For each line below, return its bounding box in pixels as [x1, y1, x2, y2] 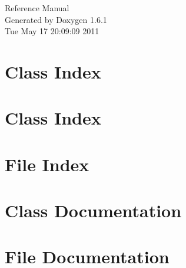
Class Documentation [5, 198, 182, 223]
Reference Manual [5, 2, 69, 14]
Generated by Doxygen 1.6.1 [5, 13, 107, 25]
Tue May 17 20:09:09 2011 [5, 25, 99, 37]
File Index [5, 152, 89, 176]
